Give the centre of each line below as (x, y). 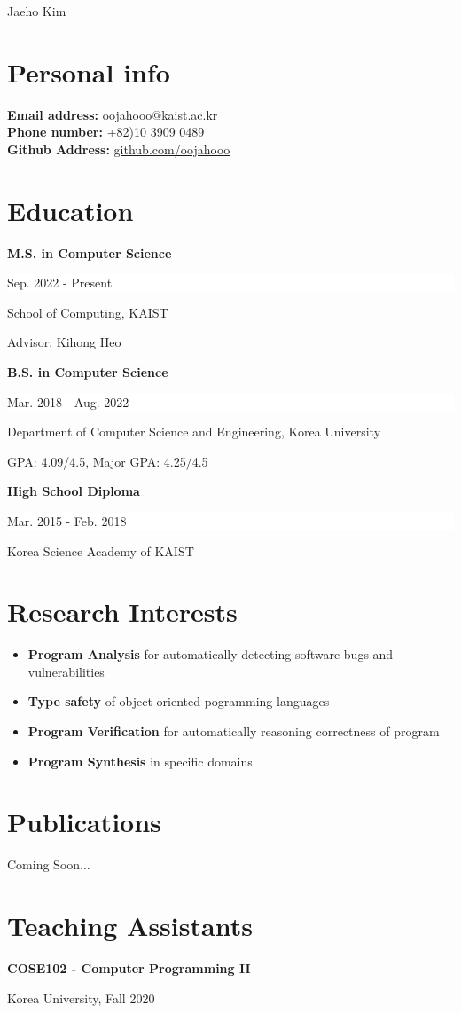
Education (70, 210)
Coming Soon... (49, 864)
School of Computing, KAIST (88, 312)
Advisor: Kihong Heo (64, 342)
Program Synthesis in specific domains (140, 761)
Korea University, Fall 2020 (81, 997)
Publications (84, 822)
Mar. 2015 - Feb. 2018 (67, 520)
